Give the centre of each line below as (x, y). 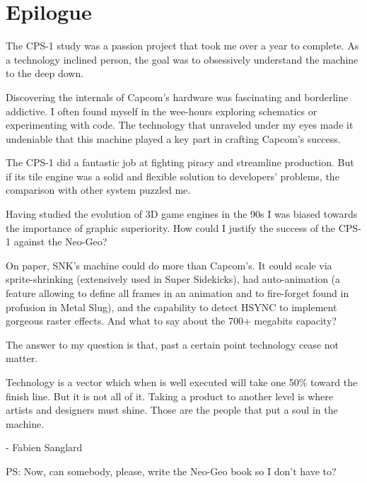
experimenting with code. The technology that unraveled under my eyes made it (180, 125)
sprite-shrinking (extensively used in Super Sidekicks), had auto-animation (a (173, 279)
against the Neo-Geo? (60, 241)
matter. (22, 358)
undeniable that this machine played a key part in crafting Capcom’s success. (173, 138)
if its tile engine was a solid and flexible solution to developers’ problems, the (173, 176)
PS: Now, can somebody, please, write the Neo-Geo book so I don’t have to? (171, 471)
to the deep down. (45, 73)
